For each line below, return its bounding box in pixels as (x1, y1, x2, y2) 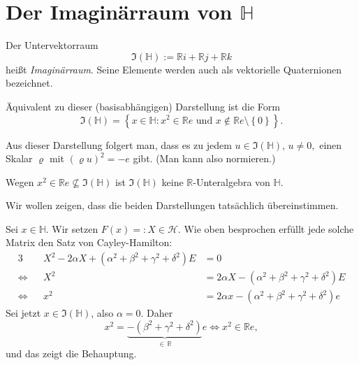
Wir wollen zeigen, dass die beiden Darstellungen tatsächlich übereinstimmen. (6, 198, 339, 213)
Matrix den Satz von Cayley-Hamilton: (6, 235, 173, 250)
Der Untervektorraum (6, 38, 98, 52)
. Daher (140, 306, 173, 320)
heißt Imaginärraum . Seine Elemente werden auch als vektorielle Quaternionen (6, 62, 342, 76)
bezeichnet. (6, 76, 53, 90)
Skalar (6, 151, 33, 166)
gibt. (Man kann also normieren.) (133, 151, 276, 166)
